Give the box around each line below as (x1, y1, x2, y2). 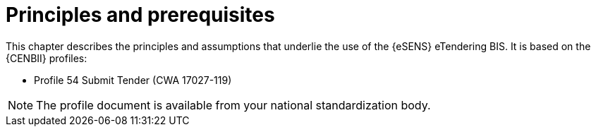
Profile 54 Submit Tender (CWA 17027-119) (34, 73, 232, 86)
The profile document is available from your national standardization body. (36, 97, 431, 112)
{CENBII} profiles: (6, 52, 87, 64)
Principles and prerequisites (6, 3, 275, 27)
